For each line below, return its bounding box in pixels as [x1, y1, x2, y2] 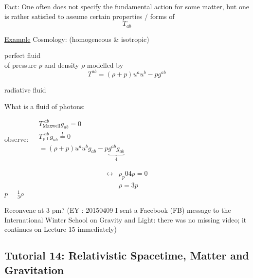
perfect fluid [4, 50, 40, 60]
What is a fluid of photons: [4, 101, 85, 111]
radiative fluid [4, 84, 46, 94]
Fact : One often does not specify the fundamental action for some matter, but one [4, 1, 249, 11]
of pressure [4, 59, 36, 70]
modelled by [87, 59, 124, 70]
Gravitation [4, 262, 64, 277]
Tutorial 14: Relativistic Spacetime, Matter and [4, 248, 249, 263]
